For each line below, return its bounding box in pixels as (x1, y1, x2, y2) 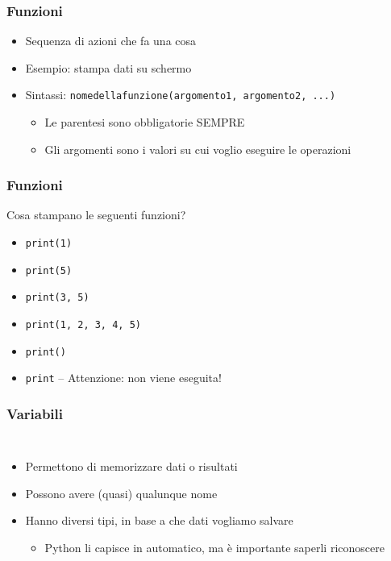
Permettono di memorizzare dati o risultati (25, 458, 238, 475)
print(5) (25, 264, 73, 276)
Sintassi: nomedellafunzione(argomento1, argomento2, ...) (25, 86, 336, 103)
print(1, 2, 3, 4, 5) (25, 319, 141, 331)
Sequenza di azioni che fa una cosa (25, 32, 197, 49)
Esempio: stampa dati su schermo (25, 59, 192, 76)
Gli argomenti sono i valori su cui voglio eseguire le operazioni (44, 140, 351, 157)
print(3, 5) (25, 292, 89, 304)
